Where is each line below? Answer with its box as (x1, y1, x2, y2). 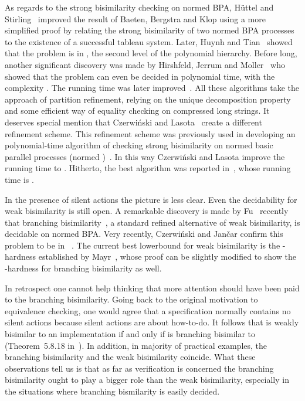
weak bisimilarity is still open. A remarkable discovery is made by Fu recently (5, 205, 289, 217)
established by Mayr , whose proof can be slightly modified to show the (38, 250, 296, 263)
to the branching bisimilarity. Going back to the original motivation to (5, 293, 258, 305)
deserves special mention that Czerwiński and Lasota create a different (5, 115, 262, 128)
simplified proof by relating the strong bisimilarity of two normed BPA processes (5, 24, 294, 36)
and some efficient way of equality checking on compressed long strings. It (5, 104, 270, 117)
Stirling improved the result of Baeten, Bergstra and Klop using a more (5, 12, 266, 25)
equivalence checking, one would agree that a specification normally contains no (5, 304, 291, 317)
